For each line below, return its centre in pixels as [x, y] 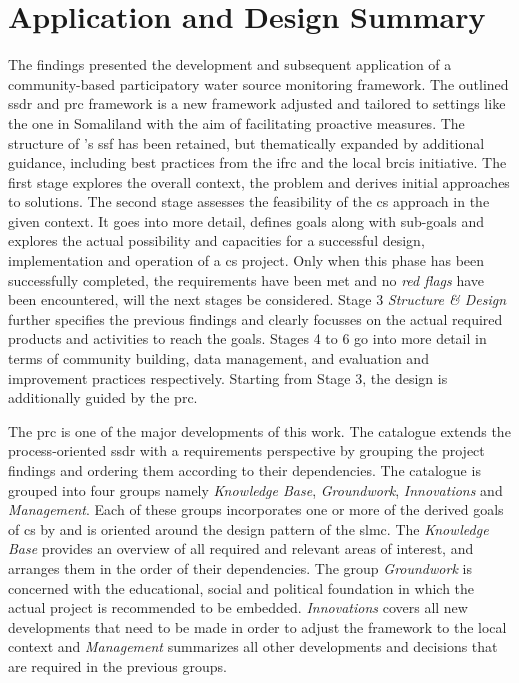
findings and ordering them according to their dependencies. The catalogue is [244, 470]
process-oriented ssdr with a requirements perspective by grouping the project [246, 450]
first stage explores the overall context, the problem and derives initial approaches [259, 181]
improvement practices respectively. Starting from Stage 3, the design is [228, 377]
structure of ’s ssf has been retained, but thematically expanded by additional [246, 142]
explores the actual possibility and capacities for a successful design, [216, 240]
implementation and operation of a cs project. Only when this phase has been [246, 260]
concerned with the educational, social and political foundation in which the [241, 587]
